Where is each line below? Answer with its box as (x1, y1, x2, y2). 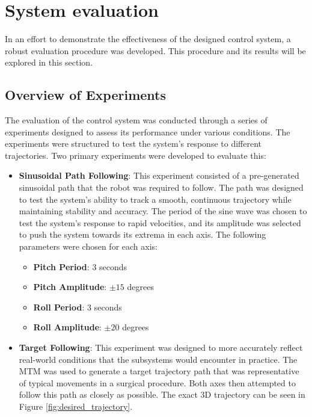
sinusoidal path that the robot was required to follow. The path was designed (19, 181, 304, 194)
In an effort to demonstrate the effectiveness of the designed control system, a (5, 32, 291, 45)
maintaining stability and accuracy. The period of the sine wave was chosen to (19, 205, 307, 217)
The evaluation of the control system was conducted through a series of (5, 114, 268, 126)
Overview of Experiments (5, 85, 167, 104)
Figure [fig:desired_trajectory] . (19, 400, 133, 412)
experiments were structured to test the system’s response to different (5, 137, 262, 150)
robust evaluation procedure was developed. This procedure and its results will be (5, 44, 306, 57)
